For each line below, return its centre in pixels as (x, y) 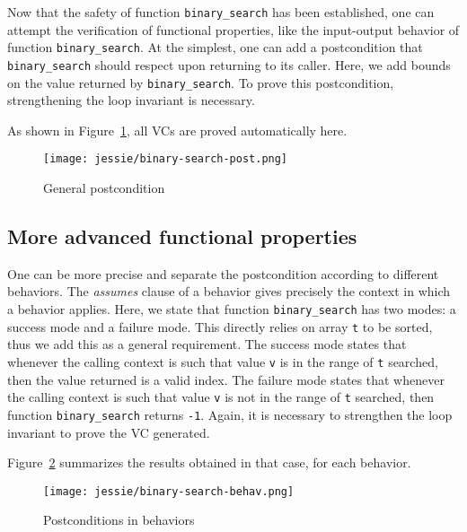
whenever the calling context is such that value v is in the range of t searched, (223, 361)
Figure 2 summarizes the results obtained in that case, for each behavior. (209, 462)
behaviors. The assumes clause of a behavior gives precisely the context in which (229, 291)
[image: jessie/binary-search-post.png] (166, 159)
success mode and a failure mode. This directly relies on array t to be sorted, (220, 326)
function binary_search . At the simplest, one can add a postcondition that (215, 47)
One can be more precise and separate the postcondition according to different (223, 273)
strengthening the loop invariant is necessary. (131, 100)
